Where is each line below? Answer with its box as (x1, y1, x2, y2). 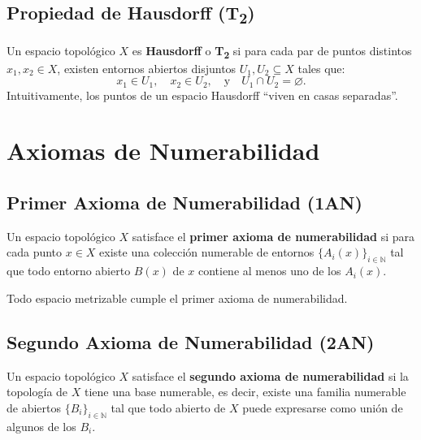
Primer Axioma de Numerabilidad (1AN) (7, 190, 362, 215)
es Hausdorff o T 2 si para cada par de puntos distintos (132, 41, 412, 61)
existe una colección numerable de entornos (99, 244, 315, 261)
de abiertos (7, 399, 62, 416)
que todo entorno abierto (7, 262, 131, 279)
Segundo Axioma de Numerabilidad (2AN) (7, 329, 375, 354)
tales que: (297, 59, 345, 76)
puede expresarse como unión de (242, 399, 403, 416)
